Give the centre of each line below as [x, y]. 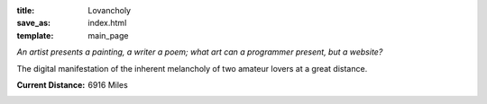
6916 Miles [108, 84]
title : [26, 10]
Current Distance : [51, 84]
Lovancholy [109, 10]
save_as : [34, 23]
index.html [107, 23]
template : [35, 35]
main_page [108, 35]
